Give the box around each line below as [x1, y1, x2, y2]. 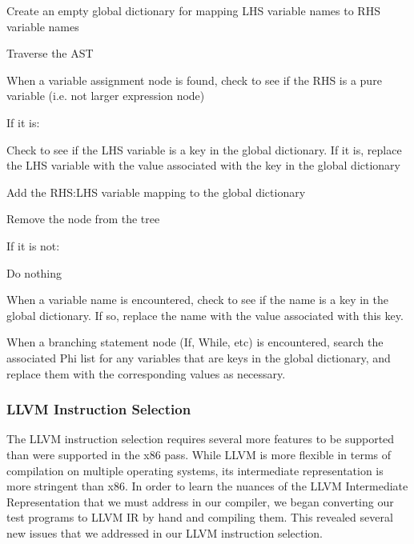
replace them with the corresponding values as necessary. [6, 365, 286, 382]
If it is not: [6, 237, 60, 254]
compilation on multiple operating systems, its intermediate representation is [6, 462, 384, 478]
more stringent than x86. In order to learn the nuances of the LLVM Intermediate [6, 478, 408, 494]
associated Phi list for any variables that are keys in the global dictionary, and [6, 349, 391, 366]
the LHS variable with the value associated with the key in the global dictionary [6, 157, 400, 174]
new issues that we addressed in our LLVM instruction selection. [6, 524, 323, 541]
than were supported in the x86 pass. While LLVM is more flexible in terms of [6, 446, 392, 462]
